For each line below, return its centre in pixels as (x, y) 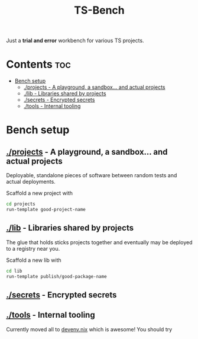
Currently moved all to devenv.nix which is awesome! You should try (89, 329)
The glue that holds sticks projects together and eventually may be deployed (99, 242)
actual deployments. (31, 182)
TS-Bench (99, 10)
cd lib (14, 271)
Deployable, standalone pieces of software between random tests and (92, 175)
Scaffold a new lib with (34, 260)
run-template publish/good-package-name (57, 276)
